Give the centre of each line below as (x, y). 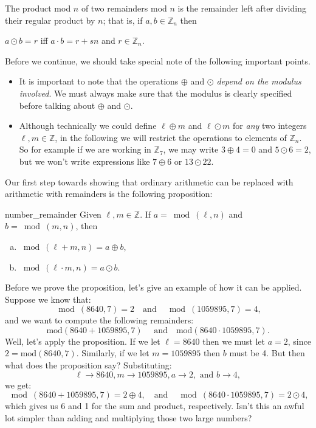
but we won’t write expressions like (84, 161)
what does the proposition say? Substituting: (88, 365)
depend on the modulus (259, 81)
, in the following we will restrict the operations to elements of (171, 137)
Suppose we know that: (48, 299)
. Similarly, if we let (113, 353)
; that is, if (123, 20)
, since (299, 341)
